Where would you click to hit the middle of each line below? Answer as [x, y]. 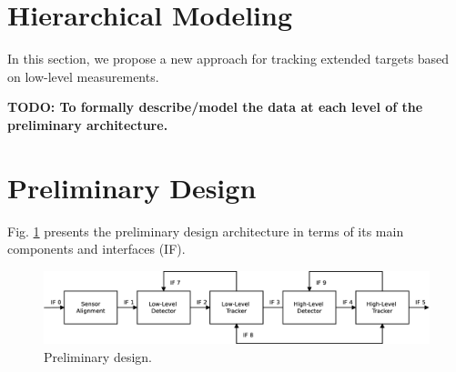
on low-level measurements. [83, 76]
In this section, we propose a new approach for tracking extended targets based [228, 59]
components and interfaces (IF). [96, 249]
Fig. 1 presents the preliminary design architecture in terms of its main [206, 231]
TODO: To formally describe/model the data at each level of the [215, 107]
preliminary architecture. [88, 124]
